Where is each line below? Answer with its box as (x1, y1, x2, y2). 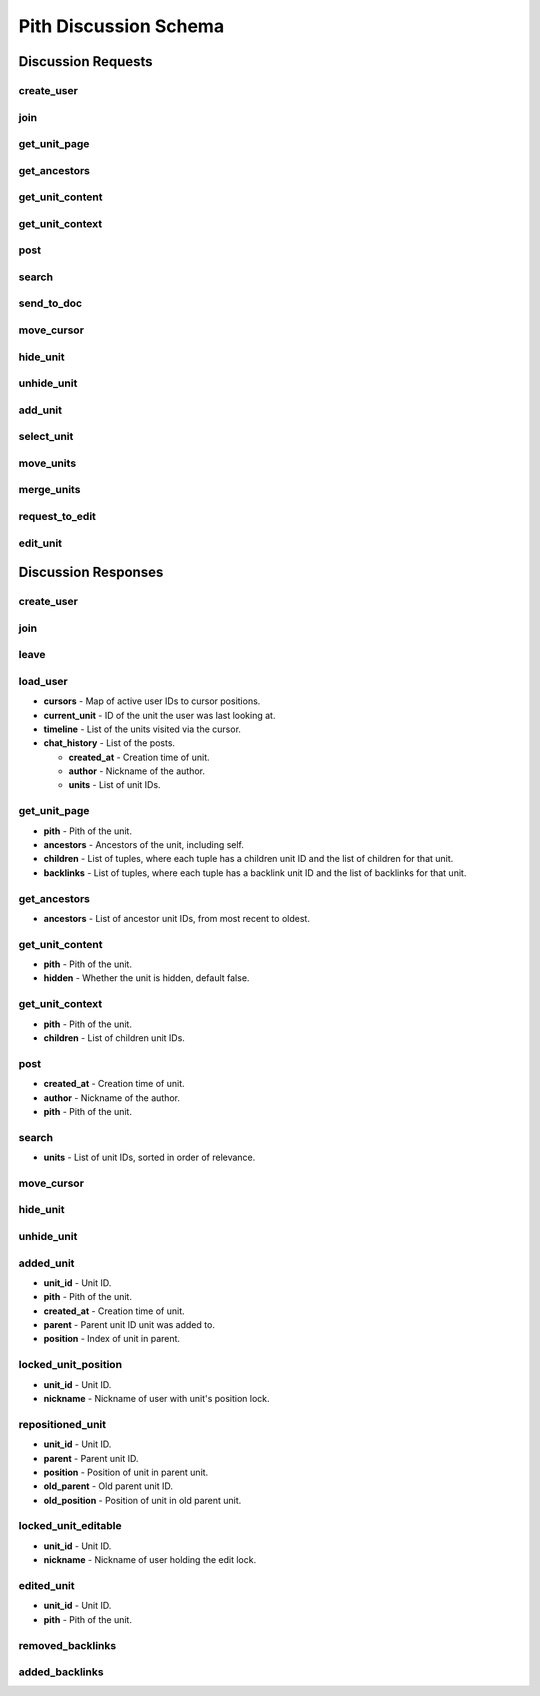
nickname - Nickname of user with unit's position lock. (43, 1392, 270, 1404)
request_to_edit (18, 509, 97, 523)
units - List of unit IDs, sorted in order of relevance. (43, 1151, 256, 1164)
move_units (18, 456, 77, 470)
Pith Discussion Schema (18, 15, 225, 37)
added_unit (18, 1256, 75, 1270)
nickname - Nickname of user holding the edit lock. (43, 1554, 257, 1566)
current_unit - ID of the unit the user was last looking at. (43, 709, 276, 721)
